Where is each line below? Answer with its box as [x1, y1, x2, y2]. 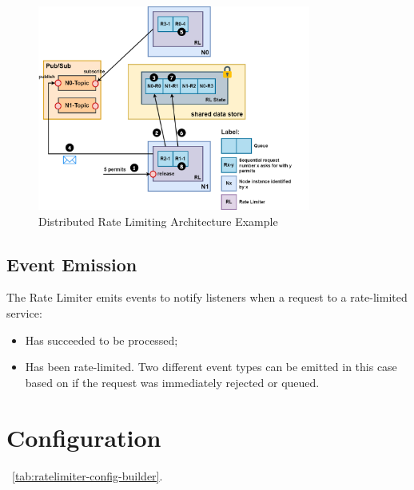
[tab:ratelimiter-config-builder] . [12, 467, 163, 484]
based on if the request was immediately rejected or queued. [25, 373, 320, 390]
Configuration [6, 421, 161, 453]
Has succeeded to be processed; [25, 331, 178, 348]
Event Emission [6, 251, 137, 276]
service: [6, 305, 42, 322]
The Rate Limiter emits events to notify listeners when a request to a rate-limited [6, 289, 408, 306]
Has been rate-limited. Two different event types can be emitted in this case [25, 358, 397, 375]
